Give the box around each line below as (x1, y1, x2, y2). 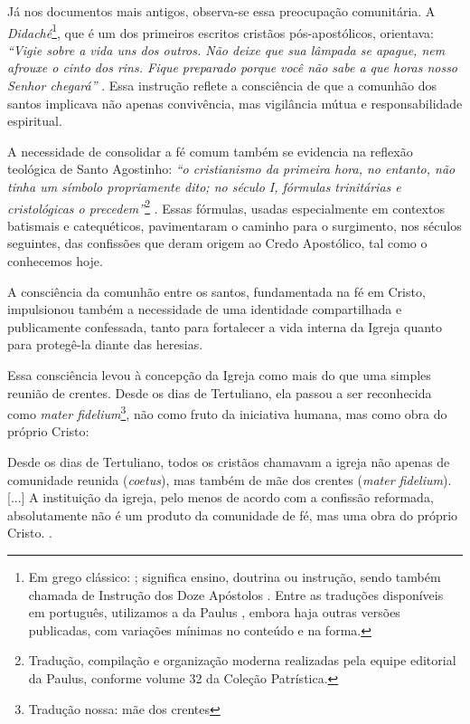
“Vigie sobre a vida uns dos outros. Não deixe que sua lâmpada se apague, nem (7, 40, 446, 59)
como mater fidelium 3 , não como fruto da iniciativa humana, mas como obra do (7, 402, 447, 423)
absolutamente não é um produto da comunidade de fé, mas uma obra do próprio (7, 505, 458, 524)
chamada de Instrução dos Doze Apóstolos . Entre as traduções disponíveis (28, 585, 444, 604)
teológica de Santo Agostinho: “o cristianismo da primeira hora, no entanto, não (7, 159, 456, 178)
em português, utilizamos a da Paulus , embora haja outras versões (28, 603, 400, 622)
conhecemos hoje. (7, 252, 103, 271)
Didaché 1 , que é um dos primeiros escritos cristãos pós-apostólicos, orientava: (7, 20, 435, 42)
